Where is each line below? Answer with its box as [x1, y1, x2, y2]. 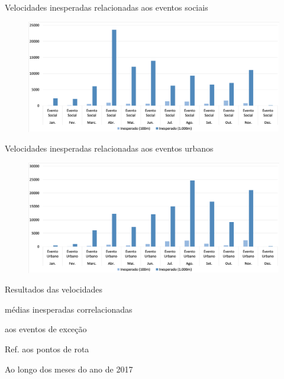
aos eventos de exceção [5, 323, 87, 335]
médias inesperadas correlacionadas [5, 303, 133, 315]
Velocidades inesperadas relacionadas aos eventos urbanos [5, 142, 214, 155]
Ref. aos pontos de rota [5, 342, 89, 355]
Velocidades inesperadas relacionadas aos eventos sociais [5, 1, 208, 13]
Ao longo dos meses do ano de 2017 [5, 362, 133, 375]
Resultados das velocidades [5, 283, 102, 296]
